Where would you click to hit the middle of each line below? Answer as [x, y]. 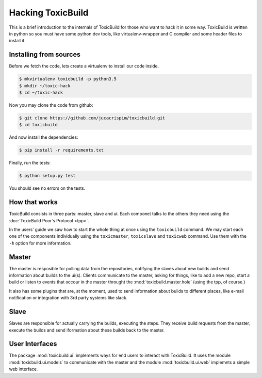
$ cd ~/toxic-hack [41, 92]
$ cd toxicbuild [39, 125]
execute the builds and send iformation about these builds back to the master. [87, 330]
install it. [17, 41]
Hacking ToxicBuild [49, 13]
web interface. [24, 369]
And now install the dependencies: [44, 137]
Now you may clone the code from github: [51, 105]
